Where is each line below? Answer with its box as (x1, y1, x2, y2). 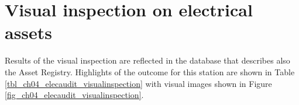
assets (5, 20, 53, 44)
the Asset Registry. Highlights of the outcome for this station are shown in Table (5, 65, 295, 78)
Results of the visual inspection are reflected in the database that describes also (5, 54, 290, 66)
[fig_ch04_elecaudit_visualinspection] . (5, 89, 144, 101)
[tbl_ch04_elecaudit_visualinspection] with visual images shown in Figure (5, 77, 272, 89)
